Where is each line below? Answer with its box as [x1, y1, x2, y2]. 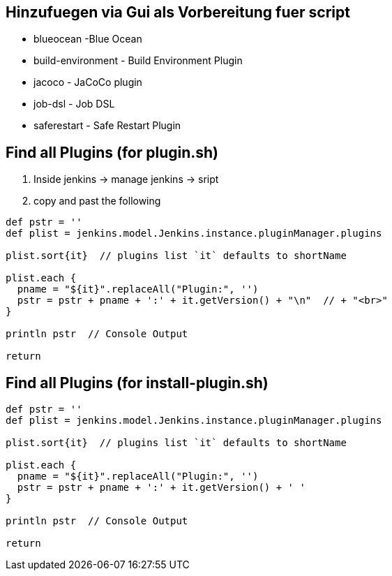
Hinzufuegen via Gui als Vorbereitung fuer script [6, 3, 350, 21]
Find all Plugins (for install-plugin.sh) [6, 374, 269, 392]
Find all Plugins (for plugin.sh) [6, 143, 219, 161]
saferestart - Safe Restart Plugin [33, 119, 181, 132]
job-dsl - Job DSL [33, 98, 115, 110]
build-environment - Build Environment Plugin [33, 54, 243, 67]
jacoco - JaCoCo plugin [33, 76, 142, 89]
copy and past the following [33, 195, 161, 207]
